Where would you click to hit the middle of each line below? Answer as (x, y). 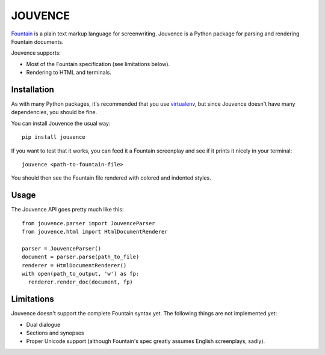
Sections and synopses (55, 333)
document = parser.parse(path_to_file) (81, 257)
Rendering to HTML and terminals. (69, 73)
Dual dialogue (43, 324)
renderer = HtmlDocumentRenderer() (74, 265)
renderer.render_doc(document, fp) (81, 282)
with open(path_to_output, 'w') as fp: (81, 274)
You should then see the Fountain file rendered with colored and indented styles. (111, 178)
